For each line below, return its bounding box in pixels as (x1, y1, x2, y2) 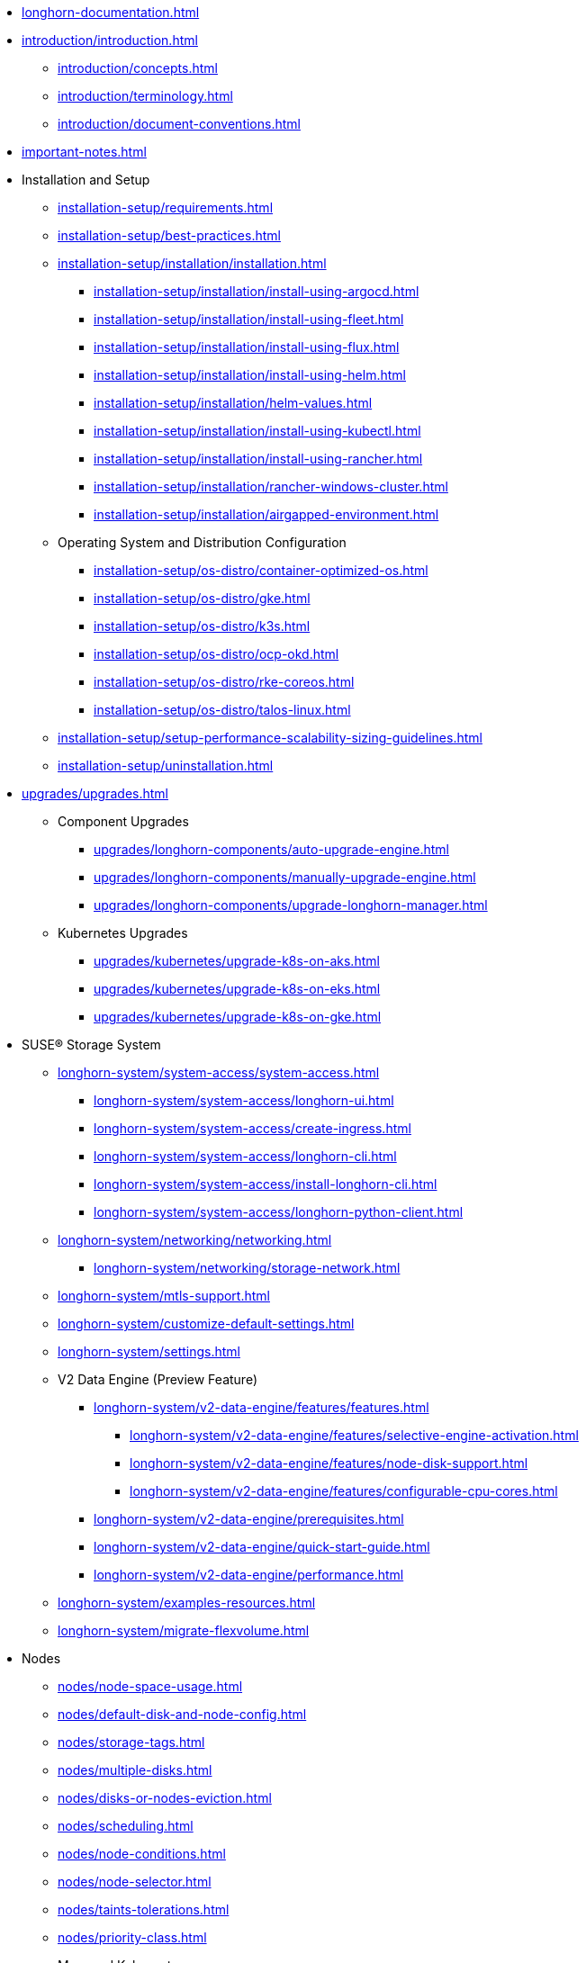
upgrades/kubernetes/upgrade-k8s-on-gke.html (94, 1009, 382, 1024)
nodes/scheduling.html (58, 1818, 194, 1833)
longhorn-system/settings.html (58, 1344, 240, 1359)
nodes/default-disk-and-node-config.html (58, 1706, 307, 1722)
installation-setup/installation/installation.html (58, 256, 327, 271)
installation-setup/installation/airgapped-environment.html (94, 507, 439, 522)
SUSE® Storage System (22, 1037, 161, 1052)
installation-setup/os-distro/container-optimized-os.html (94, 563, 428, 578)
